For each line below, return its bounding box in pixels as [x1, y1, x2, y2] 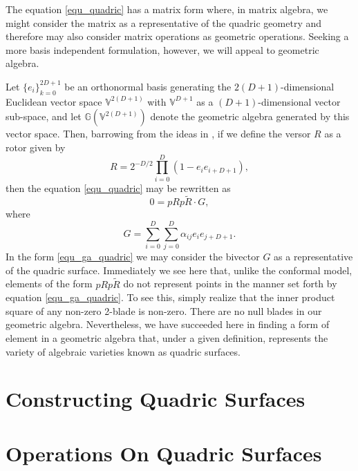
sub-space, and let [6, 109, 82, 124]
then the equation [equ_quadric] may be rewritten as [6, 180, 231, 195]
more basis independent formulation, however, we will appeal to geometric [6, 42, 319, 57]
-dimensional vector [258, 94, 341, 108]
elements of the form [6, 276, 93, 291]
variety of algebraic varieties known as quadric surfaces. [6, 344, 241, 358]
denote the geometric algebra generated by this [150, 109, 350, 124]
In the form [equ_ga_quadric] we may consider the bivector [6, 249, 260, 264]
